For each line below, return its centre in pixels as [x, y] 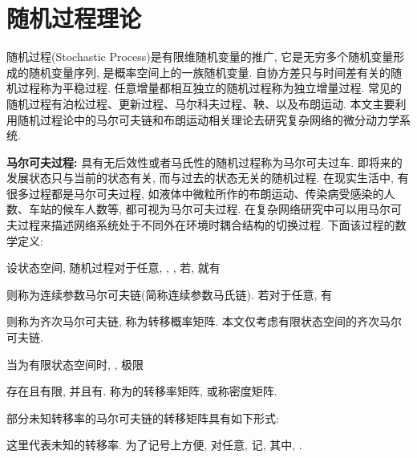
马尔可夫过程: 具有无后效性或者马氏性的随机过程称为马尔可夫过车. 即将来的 [204, 162]
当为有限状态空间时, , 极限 [75, 364]
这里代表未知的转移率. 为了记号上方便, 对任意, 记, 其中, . [154, 445]
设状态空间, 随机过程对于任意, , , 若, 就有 [113, 268]
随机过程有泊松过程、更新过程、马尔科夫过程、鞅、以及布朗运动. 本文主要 [201, 103]
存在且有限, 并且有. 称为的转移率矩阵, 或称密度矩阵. [142, 391]
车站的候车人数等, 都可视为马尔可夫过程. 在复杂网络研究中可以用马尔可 [215, 209]
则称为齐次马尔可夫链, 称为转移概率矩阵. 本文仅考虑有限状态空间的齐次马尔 [204, 321]
